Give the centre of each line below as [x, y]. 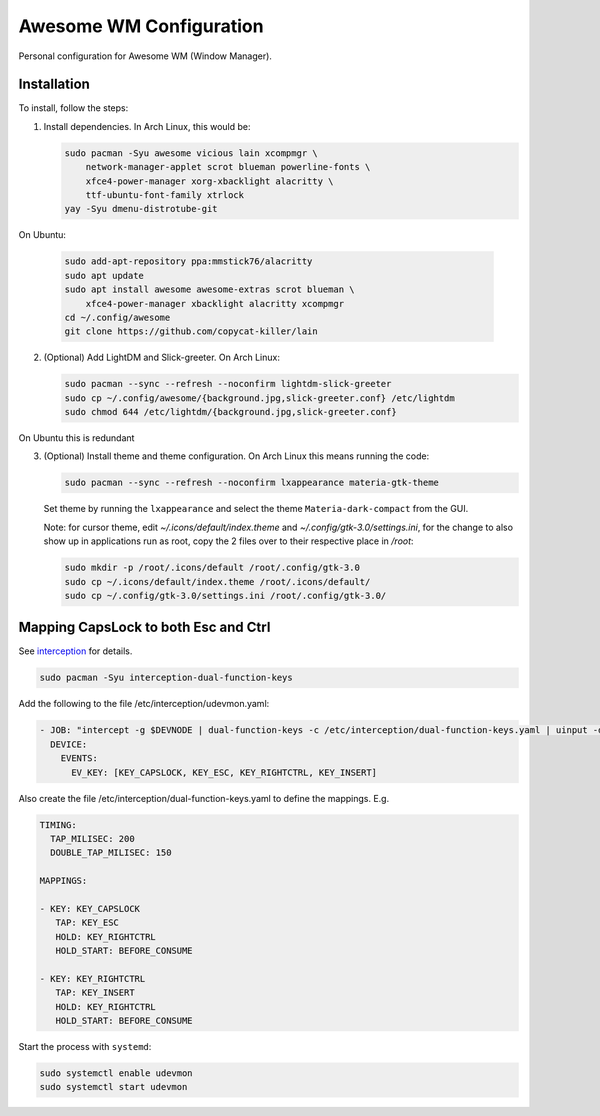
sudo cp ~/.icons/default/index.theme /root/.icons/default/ [217, 581]
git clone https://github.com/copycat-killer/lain [191, 331]
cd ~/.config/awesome [117, 317]
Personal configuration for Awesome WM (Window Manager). [145, 56]
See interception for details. [75, 651]
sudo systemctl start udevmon [113, 1087]
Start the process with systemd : [85, 1046]
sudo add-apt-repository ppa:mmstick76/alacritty [188, 261]
